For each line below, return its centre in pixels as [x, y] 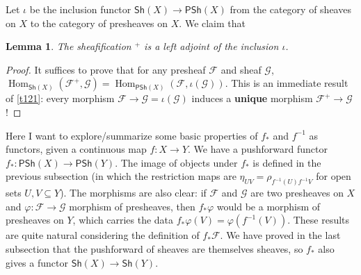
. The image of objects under [176, 162]
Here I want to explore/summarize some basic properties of [132, 135]
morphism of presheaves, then [132, 206]
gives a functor [37, 262]
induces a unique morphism [252, 98]
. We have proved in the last [280, 235]
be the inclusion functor [80, 9]
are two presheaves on [297, 193]
